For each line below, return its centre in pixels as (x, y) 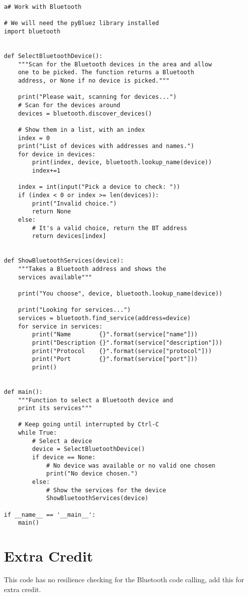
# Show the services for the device (106, 490)
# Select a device (62, 441)
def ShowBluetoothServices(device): (64, 261)
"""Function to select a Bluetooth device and (95, 400)
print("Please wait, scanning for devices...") (97, 97)
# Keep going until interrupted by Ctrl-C (88, 425)
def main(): (23, 392)
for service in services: (60, 326)
